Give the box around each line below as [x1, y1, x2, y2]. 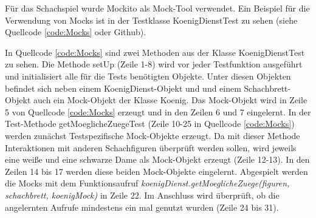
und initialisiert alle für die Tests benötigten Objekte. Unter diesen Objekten [5, 69, 291, 82]
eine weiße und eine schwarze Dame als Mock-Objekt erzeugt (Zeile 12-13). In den [5, 153, 310, 166]
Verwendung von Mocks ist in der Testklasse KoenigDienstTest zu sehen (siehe [5, 13, 298, 26]
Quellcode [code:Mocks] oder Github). [5, 26, 146, 38]
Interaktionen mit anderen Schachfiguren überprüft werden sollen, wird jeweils [5, 141, 297, 154]
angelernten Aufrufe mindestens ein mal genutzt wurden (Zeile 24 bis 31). [5, 200, 279, 213]
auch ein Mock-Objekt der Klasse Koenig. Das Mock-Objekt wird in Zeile [33, 94, 307, 106]
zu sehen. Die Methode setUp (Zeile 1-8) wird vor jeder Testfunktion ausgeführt [5, 58, 303, 70]
